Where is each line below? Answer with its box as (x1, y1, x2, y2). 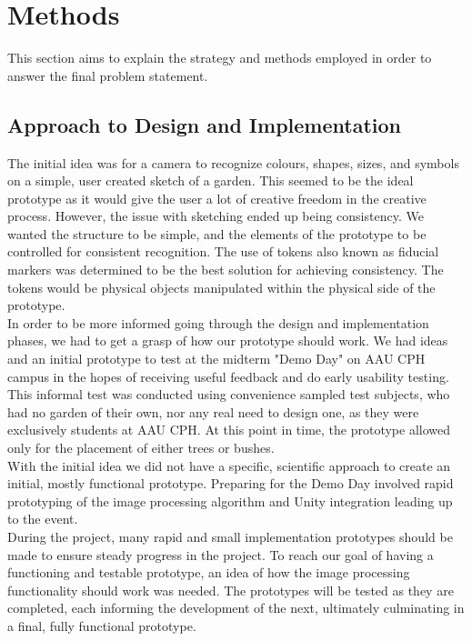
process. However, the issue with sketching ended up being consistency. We (7, 206, 424, 225)
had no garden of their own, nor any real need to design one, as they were (7, 402, 419, 421)
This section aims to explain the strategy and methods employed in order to (7, 48, 432, 67)
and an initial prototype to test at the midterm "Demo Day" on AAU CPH (7, 349, 426, 368)
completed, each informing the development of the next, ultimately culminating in (7, 598, 465, 617)
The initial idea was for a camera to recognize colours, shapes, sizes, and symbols (7, 153, 459, 172)
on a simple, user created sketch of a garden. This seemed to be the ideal (7, 171, 414, 190)
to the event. (7, 509, 78, 528)
